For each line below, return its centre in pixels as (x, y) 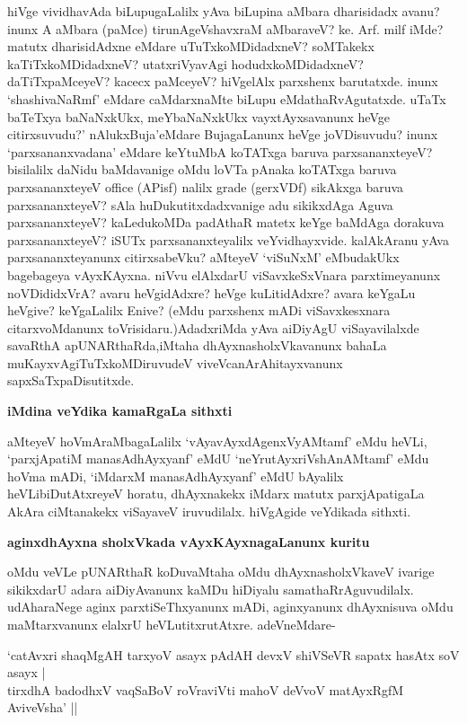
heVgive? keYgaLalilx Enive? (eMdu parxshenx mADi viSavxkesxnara (199, 310)
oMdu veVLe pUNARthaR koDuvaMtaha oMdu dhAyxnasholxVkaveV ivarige (221, 572)
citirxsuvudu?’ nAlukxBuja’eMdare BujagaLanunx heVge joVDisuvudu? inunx (223, 134)
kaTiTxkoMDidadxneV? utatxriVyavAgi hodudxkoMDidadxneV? (185, 63)
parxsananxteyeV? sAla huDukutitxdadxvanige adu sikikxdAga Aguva (200, 204)
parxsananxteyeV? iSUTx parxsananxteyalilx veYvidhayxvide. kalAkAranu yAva (228, 239)
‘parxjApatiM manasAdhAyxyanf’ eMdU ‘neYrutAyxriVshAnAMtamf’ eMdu (218, 458)
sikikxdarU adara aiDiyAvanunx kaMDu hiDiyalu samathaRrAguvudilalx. (211, 589)
